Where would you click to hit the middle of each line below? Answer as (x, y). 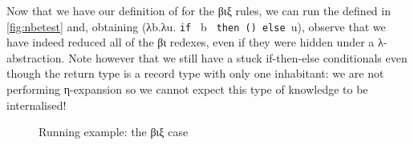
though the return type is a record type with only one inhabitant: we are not (195, 73)
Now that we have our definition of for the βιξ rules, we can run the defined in (199, 10)
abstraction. (36, 57)
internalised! (37, 105)
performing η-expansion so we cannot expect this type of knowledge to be (187, 89)
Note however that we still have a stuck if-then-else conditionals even (238, 57)
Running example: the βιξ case (114, 132)
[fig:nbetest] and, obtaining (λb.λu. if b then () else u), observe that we (196, 26)
